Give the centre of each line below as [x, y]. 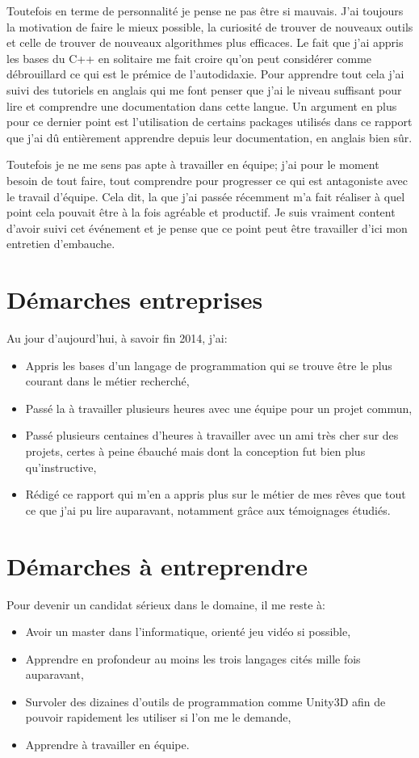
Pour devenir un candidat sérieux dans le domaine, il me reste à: [166, 604]
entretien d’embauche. [61, 244]
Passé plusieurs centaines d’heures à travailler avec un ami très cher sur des [212, 435]
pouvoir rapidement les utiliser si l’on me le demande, [158, 717]
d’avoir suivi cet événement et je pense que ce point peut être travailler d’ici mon [207, 227]
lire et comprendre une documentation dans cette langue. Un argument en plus [202, 105]
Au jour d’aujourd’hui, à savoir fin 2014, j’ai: [117, 338]
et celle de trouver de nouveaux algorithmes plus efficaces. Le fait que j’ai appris [205, 42]
